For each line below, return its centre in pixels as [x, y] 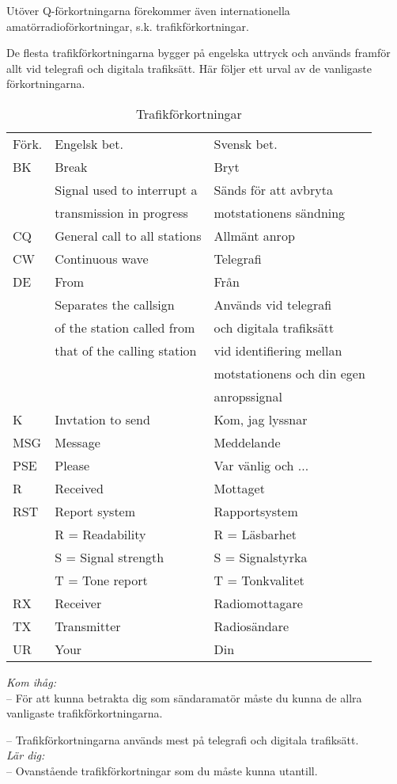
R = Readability [100, 534]
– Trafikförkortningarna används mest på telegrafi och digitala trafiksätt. [183, 739]
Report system [95, 511]
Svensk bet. [246, 143]
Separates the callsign [115, 304]
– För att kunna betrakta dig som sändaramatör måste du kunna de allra [184, 697]
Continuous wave [102, 258]
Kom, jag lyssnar [261, 419]
